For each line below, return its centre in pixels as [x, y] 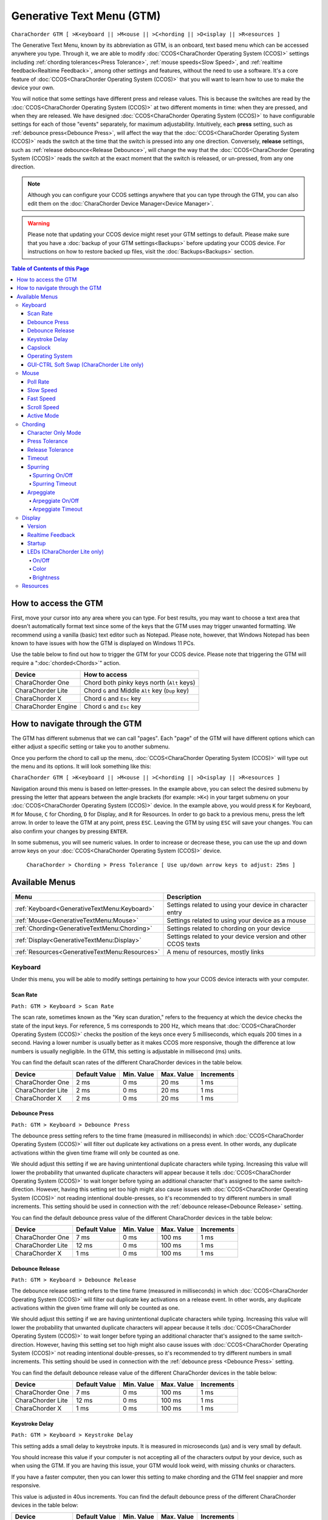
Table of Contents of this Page [50, 268]
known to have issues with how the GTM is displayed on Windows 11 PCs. [103, 643]
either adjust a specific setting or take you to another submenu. [91, 747]
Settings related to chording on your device [229, 928]
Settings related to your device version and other [237, 936]
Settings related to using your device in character [237, 905]
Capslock [39, 348]
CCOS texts [183, 944]
